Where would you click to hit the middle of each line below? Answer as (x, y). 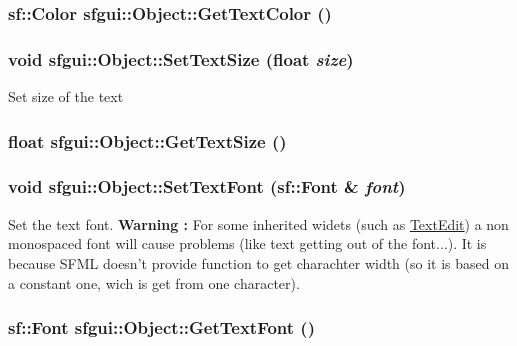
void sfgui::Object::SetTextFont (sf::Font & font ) (207, 186)
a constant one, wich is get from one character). (154, 282)
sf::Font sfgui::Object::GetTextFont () (161, 327)
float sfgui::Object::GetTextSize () (147, 140)
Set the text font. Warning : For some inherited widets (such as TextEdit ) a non (258, 223)
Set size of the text (66, 96)
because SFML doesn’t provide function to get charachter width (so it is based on (259, 262)
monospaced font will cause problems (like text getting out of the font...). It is (247, 243)
